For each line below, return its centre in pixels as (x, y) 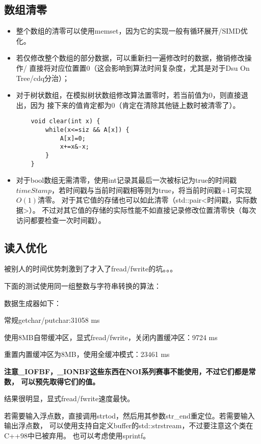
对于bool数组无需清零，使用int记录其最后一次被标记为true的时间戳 (126, 180)
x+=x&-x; (74, 147)
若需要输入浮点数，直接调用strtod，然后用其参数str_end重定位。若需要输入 (129, 415)
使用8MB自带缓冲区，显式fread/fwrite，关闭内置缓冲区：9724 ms (111, 337)
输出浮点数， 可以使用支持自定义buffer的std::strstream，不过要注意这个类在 (129, 425)
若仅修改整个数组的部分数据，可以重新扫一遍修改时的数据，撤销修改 (130, 58)
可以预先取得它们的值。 (60, 381)
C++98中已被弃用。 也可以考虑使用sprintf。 (77, 435)
